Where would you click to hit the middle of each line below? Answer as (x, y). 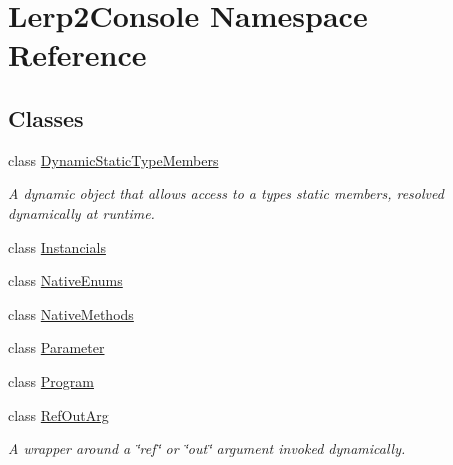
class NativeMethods (71, 313)
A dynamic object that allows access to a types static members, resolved (226, 193)
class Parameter (56, 347)
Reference (77, 54)
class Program (51, 380)
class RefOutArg (58, 414)
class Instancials (57, 246)
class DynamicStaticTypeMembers (113, 159)
